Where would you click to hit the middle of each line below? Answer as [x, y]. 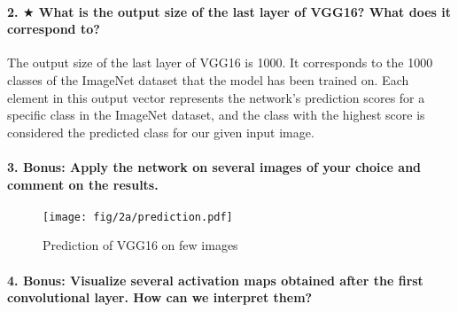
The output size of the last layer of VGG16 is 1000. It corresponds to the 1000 [220, 62]
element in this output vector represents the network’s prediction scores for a [216, 97]
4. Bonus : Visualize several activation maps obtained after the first [215, 280]
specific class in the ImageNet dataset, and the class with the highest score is [216, 115]
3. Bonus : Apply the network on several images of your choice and [214, 166]
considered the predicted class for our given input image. [161, 132]
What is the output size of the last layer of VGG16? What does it [245, 11]
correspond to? [54, 29]
